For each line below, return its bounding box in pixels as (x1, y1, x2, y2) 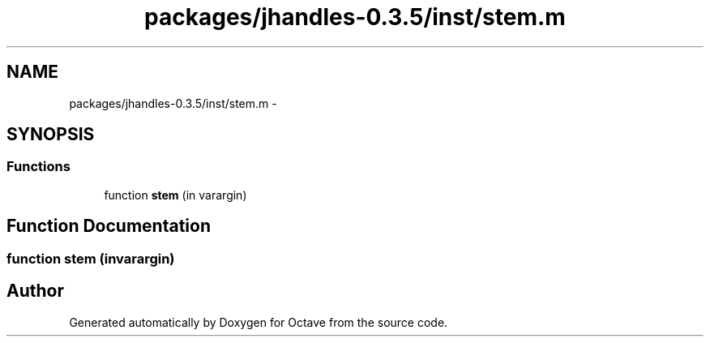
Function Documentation (6, 216, 211, 237)
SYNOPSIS (6, 124, 95, 145)
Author (6, 281, 64, 302)
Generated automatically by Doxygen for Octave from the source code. (69, 315, 448, 329)
